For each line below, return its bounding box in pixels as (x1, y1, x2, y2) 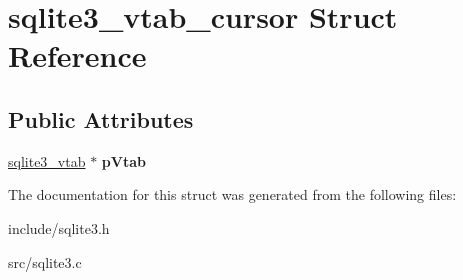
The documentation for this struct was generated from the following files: (8, 184, 457, 205)
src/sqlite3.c (8, 251, 82, 272)
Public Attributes (8, 103, 194, 134)
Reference (8, 35, 147, 76)
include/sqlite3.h (8, 217, 110, 238)
